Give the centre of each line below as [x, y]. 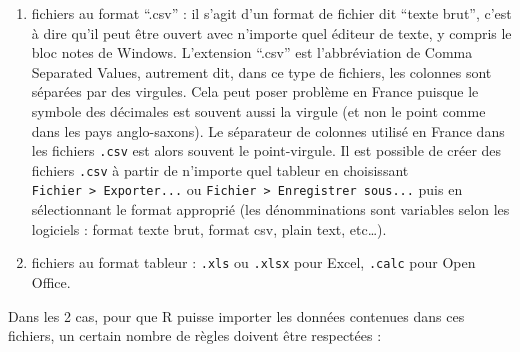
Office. [51, 281]
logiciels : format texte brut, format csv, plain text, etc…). [209, 228]
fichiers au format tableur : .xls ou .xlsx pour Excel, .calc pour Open [253, 262]
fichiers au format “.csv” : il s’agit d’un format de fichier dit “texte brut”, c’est [271, 13]
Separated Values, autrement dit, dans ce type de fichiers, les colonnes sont [261, 71]
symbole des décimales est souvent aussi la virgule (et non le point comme [258, 110]
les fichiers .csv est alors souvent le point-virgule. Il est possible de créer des [266, 150]
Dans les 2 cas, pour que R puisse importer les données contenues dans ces [236, 315]
